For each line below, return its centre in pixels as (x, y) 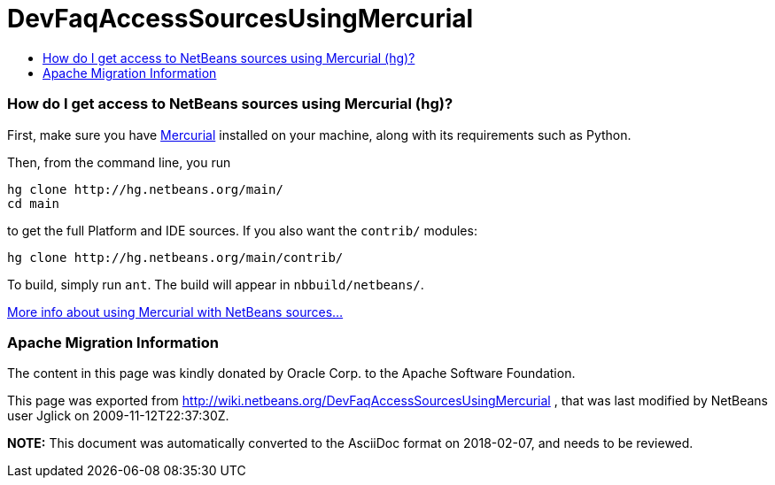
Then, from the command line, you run (119, 162)
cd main (34, 203)
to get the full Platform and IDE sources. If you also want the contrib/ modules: (242, 230)
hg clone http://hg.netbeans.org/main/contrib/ (175, 257)
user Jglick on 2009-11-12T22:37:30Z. (118, 416)
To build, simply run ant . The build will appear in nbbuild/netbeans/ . (216, 284)
